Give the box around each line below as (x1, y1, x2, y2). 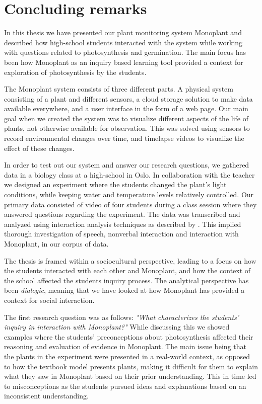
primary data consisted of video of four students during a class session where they (4, 199, 257, 209)
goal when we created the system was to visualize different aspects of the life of (4, 113, 249, 123)
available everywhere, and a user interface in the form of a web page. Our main (4, 103, 248, 114)
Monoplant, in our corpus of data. (4, 238, 109, 249)
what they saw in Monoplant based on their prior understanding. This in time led (4, 371, 256, 381)
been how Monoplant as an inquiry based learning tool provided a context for (4, 56, 243, 67)
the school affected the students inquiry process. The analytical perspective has (4, 275, 249, 285)
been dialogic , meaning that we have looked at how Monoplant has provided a (4, 285, 245, 295)
